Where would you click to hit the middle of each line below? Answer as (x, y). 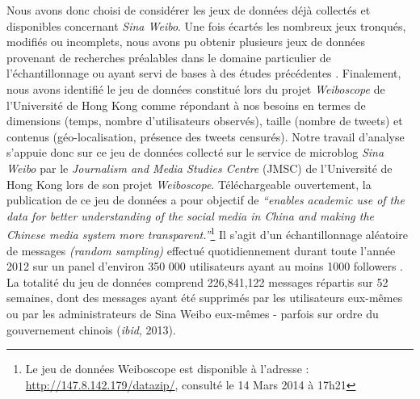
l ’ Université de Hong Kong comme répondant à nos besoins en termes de (186, 105)
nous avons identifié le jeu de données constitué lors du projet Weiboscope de (196, 88)
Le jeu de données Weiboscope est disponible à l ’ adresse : (167, 369)
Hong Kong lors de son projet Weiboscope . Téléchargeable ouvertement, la (189, 184)
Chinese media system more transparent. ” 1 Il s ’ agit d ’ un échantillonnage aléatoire (207, 233)
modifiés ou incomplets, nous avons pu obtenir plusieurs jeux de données (186, 42)
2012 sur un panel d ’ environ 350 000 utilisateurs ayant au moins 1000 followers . (205, 266)
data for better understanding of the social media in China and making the (190, 215)
